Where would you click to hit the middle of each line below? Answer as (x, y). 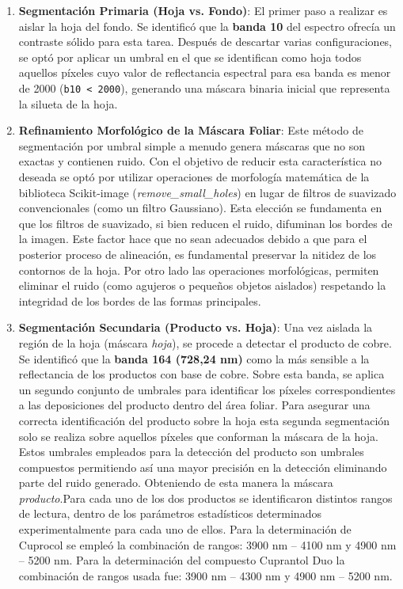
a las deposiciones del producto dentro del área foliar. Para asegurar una (194, 405)
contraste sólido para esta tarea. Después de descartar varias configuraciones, (205, 42)
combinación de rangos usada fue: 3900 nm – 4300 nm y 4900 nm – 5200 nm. (205, 575)
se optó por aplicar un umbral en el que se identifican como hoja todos (190, 57)
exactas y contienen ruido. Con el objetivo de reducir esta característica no (200, 161)
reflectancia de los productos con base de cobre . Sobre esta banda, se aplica (201, 374)
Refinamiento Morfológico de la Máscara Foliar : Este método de (191, 130)
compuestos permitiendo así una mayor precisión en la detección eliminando (203, 467)
